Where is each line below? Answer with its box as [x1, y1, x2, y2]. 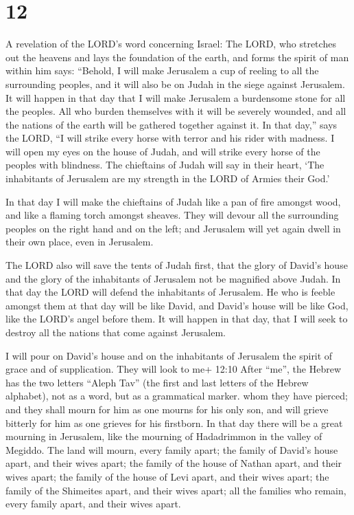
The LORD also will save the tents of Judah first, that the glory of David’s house [5, 258, 348, 272]
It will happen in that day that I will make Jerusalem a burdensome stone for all [5, 90, 346, 105]
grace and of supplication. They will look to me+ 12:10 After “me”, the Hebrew [5, 362, 342, 376]
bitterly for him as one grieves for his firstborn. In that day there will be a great [5, 415, 343, 430]
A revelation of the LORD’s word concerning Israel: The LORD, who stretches [5, 36, 336, 51]
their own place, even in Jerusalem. [5, 234, 154, 249]
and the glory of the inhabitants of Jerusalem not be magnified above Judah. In [5, 271, 341, 285]
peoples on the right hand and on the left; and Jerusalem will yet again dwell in [5, 221, 341, 235]
